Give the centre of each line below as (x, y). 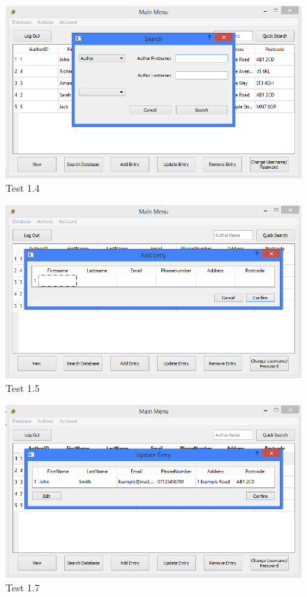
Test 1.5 (23, 388)
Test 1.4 (23, 188)
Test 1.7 (23, 588)
